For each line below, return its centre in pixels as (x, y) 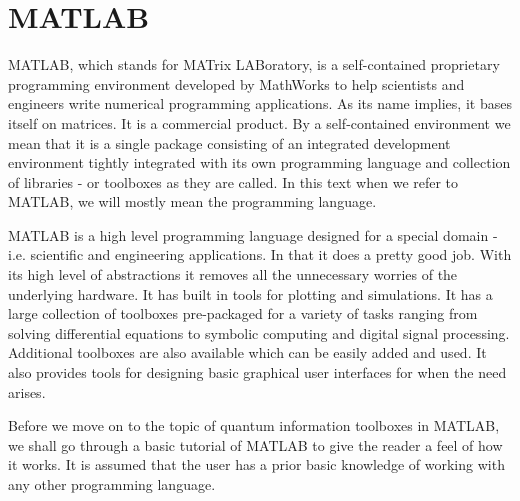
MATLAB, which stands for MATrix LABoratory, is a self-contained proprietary (254, 64)
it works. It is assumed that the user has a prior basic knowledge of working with (256, 464)
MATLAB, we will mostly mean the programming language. (192, 201)
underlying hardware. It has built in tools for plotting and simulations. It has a (250, 293)
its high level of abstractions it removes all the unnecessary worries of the (233, 274)
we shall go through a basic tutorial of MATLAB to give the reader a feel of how (255, 444)
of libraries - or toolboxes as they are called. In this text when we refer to (233, 181)
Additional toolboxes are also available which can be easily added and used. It (247, 352)
